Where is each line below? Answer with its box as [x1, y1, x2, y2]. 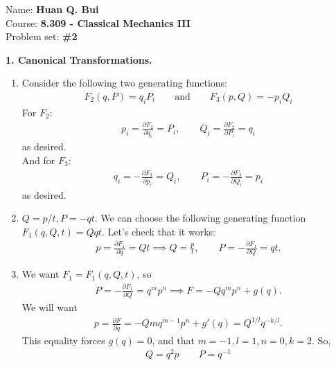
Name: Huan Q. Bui [6, 2, 99, 16]
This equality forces [21, 332, 105, 347]
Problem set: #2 [6, 29, 78, 44]
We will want [21, 300, 78, 314]
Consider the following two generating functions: [21, 75, 227, 90]
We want [21, 267, 60, 281]
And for [21, 153, 55, 167]
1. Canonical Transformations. [6, 52, 152, 66]
